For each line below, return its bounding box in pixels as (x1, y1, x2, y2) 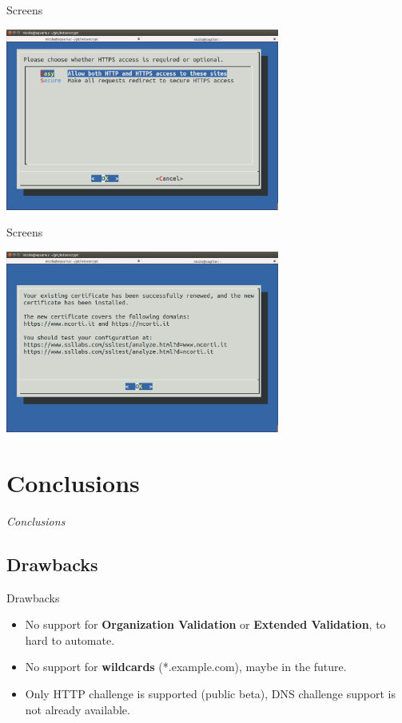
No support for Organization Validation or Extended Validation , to (25, 616, 386, 633)
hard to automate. (25, 631, 115, 648)
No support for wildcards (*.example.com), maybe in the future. (25, 658, 347, 675)
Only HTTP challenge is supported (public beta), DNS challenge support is (25, 685, 396, 702)
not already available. (25, 701, 130, 717)
